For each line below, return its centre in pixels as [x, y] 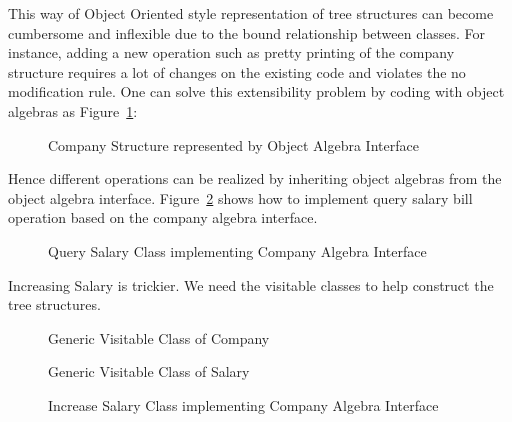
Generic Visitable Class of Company [159, 337]
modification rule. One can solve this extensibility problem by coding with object [256, 91]
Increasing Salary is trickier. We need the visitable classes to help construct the [251, 284]
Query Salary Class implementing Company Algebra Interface [237, 250]
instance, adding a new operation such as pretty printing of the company [231, 52]
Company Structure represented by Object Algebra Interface [233, 144]
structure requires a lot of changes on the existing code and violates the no [237, 71]
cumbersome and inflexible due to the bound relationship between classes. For [247, 32]
